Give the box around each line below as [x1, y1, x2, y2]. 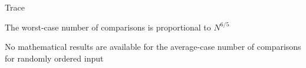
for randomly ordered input [5, 52, 104, 64]
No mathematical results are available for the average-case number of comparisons [5, 40, 301, 53]
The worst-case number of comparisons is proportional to [5, 21, 211, 33]
